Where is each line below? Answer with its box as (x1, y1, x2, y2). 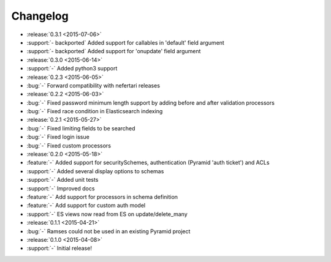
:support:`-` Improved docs (26, 184, 95, 192)
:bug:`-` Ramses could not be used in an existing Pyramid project (26, 227, 191, 235)
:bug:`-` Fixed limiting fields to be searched (26, 124, 135, 132)
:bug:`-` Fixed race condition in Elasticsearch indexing (26, 108, 163, 115)
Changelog (11, 9, 69, 23)
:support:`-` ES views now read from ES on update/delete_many (26, 210, 188, 217)
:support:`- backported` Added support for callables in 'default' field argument (26, 39, 225, 46)
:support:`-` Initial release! (26, 245, 92, 252)
